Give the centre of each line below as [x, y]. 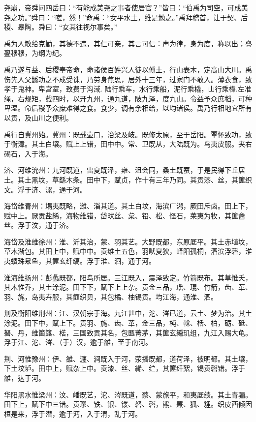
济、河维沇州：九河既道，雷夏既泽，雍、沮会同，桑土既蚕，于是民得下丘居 [125, 170]
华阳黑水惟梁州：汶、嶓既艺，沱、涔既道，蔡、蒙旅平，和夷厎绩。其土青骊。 [128, 394]
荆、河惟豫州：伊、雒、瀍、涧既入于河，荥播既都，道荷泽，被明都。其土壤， [128, 358]
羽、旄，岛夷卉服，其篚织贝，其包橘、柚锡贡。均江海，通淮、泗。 [111, 296]
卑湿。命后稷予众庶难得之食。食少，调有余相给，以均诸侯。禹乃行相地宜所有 [128, 108]
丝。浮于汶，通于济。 [38, 225]
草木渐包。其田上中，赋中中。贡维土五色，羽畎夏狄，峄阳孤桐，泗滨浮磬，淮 [128, 251]
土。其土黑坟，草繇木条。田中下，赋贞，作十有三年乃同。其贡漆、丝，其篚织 [128, 179]
